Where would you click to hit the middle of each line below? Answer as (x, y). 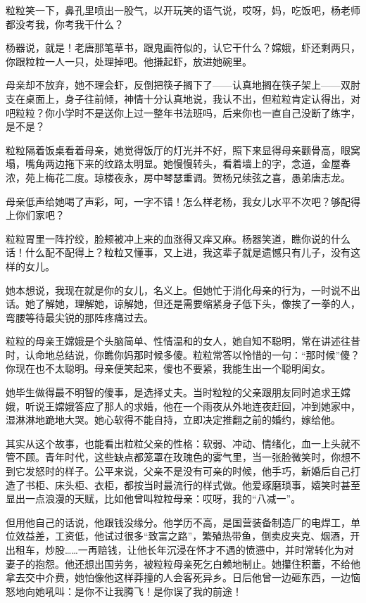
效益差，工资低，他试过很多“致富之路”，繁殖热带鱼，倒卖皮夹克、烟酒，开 (188, 536)
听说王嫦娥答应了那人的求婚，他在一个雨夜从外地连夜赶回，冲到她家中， (193, 406)
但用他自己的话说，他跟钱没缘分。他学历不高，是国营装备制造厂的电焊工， (178, 522)
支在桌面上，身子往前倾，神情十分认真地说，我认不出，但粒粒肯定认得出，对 (183, 98)
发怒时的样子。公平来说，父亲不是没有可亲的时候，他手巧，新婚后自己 (188, 471)
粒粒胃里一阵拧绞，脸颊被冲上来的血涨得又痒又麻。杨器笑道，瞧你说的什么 (178, 238)
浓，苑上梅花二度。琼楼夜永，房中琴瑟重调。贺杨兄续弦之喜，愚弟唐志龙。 (178, 177)
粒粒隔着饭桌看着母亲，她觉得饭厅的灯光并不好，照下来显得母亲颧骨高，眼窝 (183, 150)
